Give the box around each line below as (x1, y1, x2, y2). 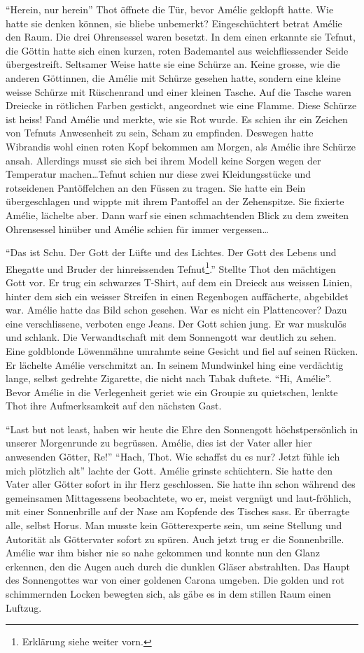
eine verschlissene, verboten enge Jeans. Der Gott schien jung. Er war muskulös (6, 316, 346, 330)
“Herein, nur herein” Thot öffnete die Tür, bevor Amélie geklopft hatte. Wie (6, 2, 334, 16)
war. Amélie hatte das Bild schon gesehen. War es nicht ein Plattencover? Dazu (6, 302, 347, 317)
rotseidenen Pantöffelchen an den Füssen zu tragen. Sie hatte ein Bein (6, 180, 306, 195)
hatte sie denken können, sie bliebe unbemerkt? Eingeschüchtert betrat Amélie (6, 15, 342, 30)
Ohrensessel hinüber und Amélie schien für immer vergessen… (6, 221, 269, 236)
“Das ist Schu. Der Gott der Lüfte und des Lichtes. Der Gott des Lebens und (6, 245, 337, 260)
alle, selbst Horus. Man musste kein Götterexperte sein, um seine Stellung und (6, 518, 342, 533)
